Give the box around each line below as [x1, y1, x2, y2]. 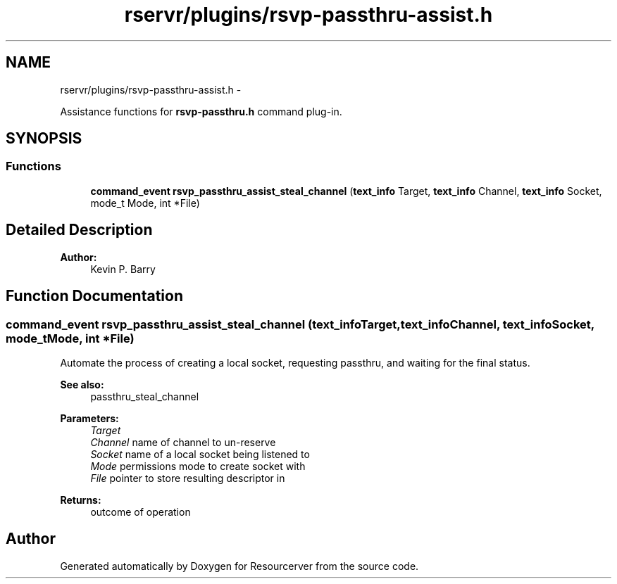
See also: [60, 378, 104, 391]
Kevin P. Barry [90, 262, 156, 275]
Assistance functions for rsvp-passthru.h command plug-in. [60, 105, 342, 118]
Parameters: [60, 412, 119, 424]
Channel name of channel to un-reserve [90, 436, 276, 448]
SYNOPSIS [6, 129, 82, 148]
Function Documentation [6, 287, 183, 305]
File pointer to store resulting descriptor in [90, 471, 285, 484]
